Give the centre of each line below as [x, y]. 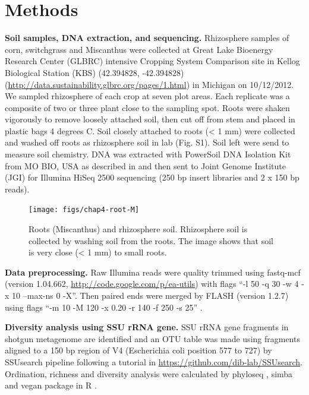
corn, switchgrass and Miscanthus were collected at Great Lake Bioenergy [139, 49]
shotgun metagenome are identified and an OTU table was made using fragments [152, 338]
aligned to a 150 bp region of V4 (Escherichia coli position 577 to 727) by [138, 350]
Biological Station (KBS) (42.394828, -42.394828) [94, 72]
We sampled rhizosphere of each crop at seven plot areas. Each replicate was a [147, 96]
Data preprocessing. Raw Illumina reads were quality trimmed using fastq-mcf [153, 272]
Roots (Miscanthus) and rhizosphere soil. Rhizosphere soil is [138, 229]
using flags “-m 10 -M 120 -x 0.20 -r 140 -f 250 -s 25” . [104, 307]
